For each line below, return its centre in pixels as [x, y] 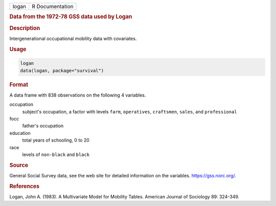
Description [25, 28]
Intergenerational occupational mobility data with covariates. [73, 38]
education [20, 133]
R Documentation [52, 6]
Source [19, 165]
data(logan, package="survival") [62, 71]
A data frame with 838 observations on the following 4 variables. [78, 95]
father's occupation [43, 126]
